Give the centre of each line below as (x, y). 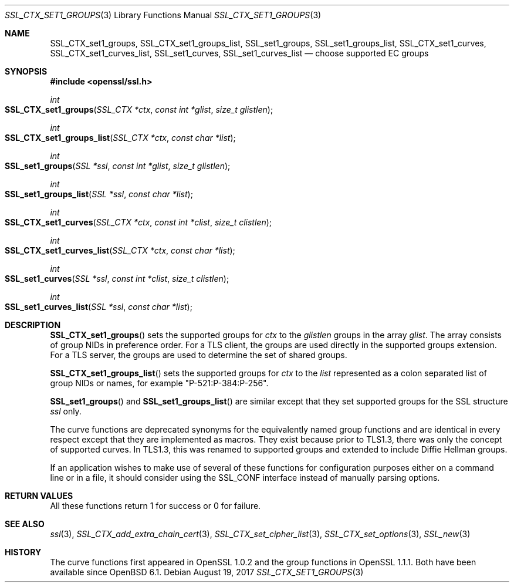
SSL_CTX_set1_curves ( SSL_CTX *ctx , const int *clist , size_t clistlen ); (138, 222)
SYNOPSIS (26, 71)
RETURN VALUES (39, 496)
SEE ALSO (25, 524)
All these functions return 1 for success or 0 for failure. (155, 506)
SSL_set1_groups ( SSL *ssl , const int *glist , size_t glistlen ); (118, 166)
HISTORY (23, 552)
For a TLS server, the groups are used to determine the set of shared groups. (199, 355)
